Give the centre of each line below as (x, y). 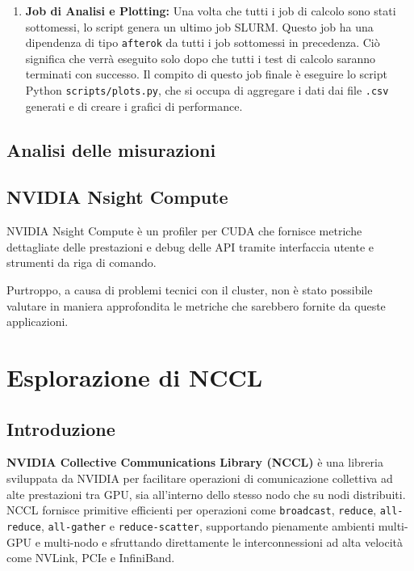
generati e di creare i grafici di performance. (134, 106)
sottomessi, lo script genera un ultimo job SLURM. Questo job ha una (199, 26)
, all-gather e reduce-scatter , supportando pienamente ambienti (208, 525)
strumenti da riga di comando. (82, 262)
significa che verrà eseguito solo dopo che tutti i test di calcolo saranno (201, 58)
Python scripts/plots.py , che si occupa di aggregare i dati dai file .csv (207, 90)
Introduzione (61, 428)
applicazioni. (38, 321)
